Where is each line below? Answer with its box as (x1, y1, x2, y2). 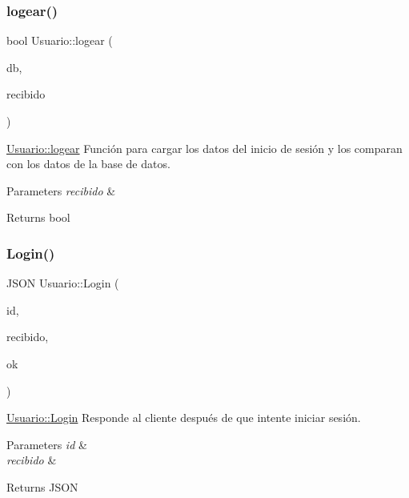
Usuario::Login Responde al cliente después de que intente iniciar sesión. (6, 409, 361, 426)
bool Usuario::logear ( (6, 32, 113, 49)
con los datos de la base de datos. (6, 155, 170, 172)
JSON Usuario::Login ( (6, 275, 119, 291)
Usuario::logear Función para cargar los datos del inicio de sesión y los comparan (6, 139, 403, 156)
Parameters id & (6, 436, 87, 452)
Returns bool (6, 209, 70, 226)
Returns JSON (6, 478, 78, 495)
